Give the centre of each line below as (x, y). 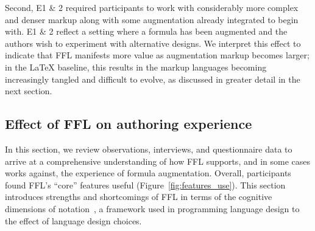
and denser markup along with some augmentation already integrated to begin (152, 19)
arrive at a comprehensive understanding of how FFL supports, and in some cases (158, 161)
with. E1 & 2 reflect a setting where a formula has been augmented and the (146, 31)
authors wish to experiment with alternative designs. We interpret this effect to (153, 43)
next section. (29, 91)
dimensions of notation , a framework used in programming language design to (152, 208)
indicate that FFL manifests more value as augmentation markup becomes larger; (157, 55)
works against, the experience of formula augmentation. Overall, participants (148, 173)
